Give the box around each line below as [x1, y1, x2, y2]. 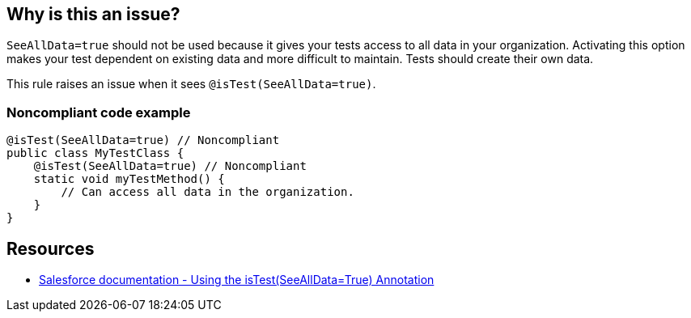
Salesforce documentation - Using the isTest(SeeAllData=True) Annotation [39, 273, 435, 287]
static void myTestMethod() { [33, 172, 225, 186]
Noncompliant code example [6, 104, 191, 121]
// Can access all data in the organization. [61, 185, 354, 199]
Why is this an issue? [6, 4, 180, 24]
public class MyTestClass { [6, 146, 184, 160]
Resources [6, 238, 95, 259]
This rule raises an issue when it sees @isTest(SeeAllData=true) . [6, 77, 376, 91]
